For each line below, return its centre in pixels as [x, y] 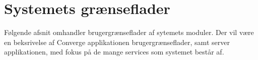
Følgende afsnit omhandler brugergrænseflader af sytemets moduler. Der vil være [129, 32]
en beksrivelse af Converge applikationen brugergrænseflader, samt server [117, 42]
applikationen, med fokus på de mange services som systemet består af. [114, 52]
